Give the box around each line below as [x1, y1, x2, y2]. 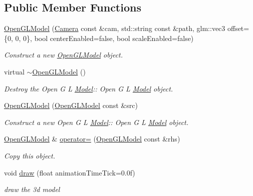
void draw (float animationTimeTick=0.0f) [4, 167, 135, 177]
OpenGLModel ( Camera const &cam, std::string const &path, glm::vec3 [4, 23, 225, 33]
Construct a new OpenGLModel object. [4, 49, 123, 60]
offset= [227, 23, 249, 33]
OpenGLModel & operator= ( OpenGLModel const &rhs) [4, 133, 180, 144]
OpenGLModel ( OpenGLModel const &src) [4, 100, 138, 110]
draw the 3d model [4, 184, 60, 194]
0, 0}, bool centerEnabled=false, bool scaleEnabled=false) [15, 32, 194, 43]
